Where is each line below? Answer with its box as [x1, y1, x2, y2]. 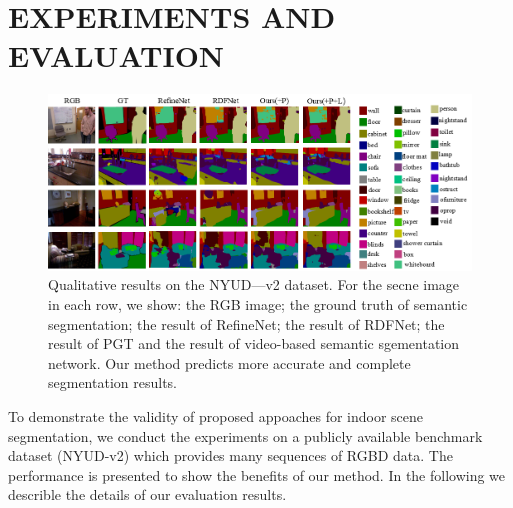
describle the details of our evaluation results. [8, 484, 287, 505]
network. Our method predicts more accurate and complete [48, 352, 411, 373]
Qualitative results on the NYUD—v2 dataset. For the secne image [48, 274, 460, 295]
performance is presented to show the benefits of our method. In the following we [8, 464, 506, 485]
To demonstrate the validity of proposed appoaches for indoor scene [8, 406, 424, 427]
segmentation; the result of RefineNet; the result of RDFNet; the [48, 313, 445, 334]
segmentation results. [48, 372, 177, 393]
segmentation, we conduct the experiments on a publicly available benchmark [8, 425, 483, 446]
